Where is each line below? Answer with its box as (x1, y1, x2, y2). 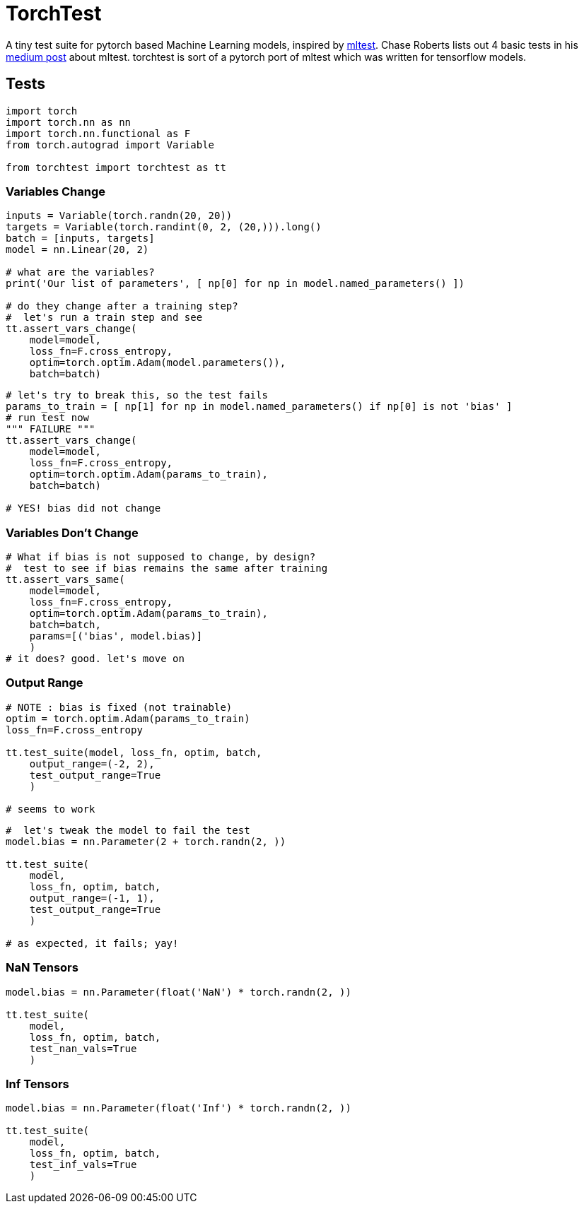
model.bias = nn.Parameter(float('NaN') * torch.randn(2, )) (6, 986, 351, 998)
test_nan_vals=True (29, 1042, 137, 1054)
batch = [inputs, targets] (6, 232, 155, 244)
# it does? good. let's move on (6, 653, 185, 665)
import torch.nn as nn (6, 116, 132, 128)
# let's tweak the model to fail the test (6, 824, 250, 836)
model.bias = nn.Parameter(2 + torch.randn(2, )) (6, 835, 286, 847)
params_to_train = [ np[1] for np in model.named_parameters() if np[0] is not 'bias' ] (6, 401, 513, 413)
